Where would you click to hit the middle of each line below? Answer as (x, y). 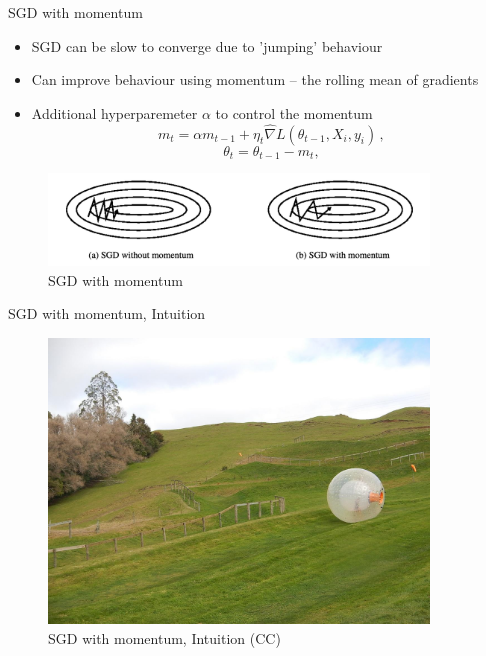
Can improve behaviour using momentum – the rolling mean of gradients (255, 79)
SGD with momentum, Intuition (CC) (164, 637)
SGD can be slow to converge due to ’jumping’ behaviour (207, 45)
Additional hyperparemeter (114, 112)
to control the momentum (294, 112)
